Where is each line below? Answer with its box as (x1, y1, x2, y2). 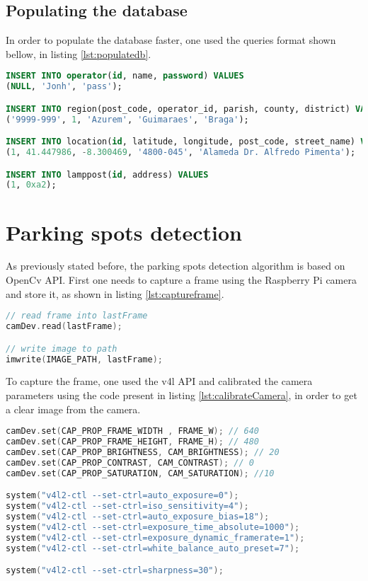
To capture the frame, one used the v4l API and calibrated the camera (6, 374, 313, 389)
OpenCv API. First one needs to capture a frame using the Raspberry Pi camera (6, 272, 357, 287)
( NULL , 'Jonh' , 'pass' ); (6, 81, 122, 92)
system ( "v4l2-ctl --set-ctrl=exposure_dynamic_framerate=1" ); (6, 532, 305, 543)
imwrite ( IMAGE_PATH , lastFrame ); (6, 354, 163, 364)
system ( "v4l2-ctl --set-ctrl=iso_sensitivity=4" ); (6, 501, 249, 512)
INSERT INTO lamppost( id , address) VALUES (6, 169, 209, 180)
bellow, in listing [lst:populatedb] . (6, 46, 151, 61)
